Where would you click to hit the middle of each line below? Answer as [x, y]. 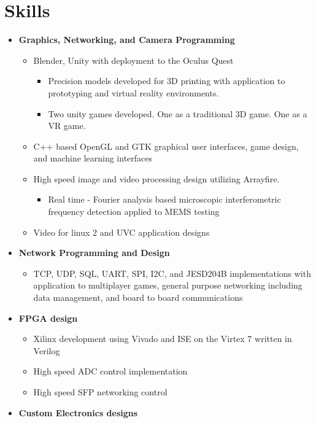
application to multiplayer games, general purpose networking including [168, 285]
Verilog [47, 350]
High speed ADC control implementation [110, 371]
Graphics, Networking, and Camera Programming [127, 40]
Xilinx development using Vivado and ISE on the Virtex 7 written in [163, 339]
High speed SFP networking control [100, 392]
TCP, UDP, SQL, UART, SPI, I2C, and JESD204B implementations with [172, 273]
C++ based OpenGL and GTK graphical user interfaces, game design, [166, 146]
